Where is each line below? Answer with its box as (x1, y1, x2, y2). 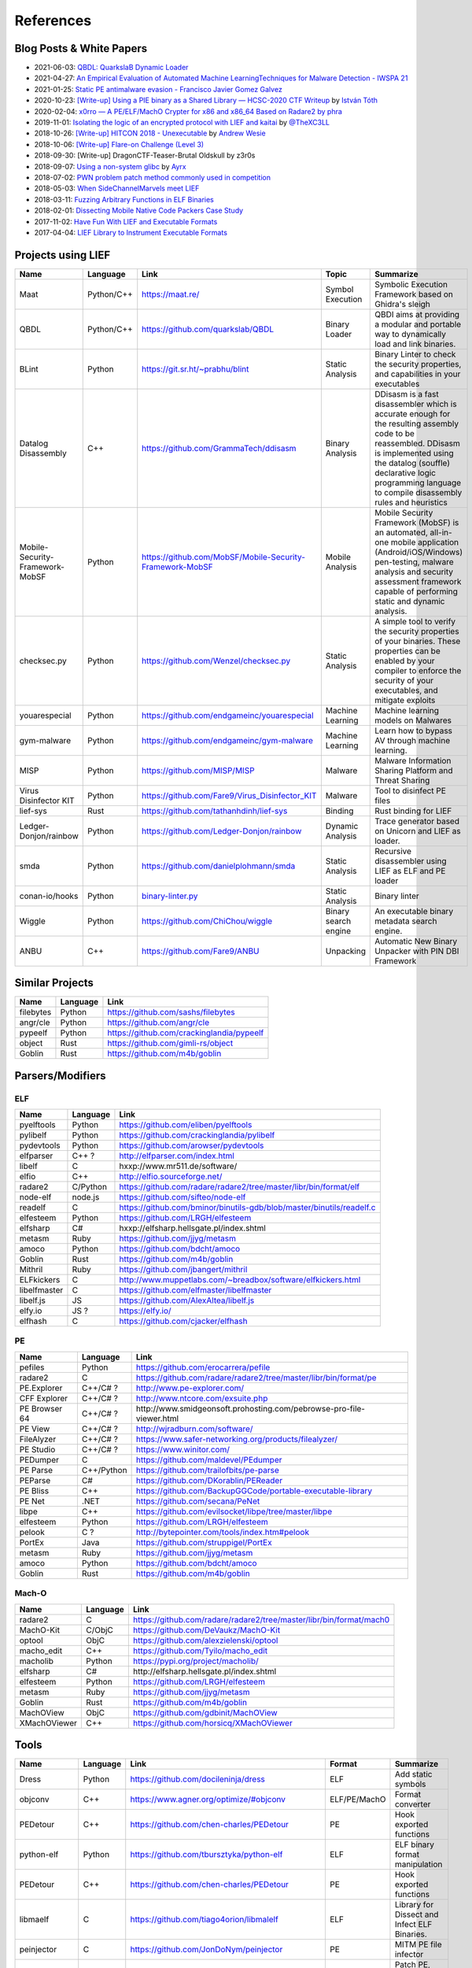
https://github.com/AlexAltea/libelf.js (119, 1295, 255, 1306)
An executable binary (374, 905, 454, 916)
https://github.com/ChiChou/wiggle (142, 916, 273, 927)
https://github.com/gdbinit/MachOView (132, 1707, 278, 1718)
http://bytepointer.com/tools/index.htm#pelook (135, 1526, 310, 1537)
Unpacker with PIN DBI (374, 945, 459, 956)
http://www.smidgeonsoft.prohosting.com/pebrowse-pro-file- (135, 1403, 366, 1414)
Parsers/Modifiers (14, 1069, 106, 1082)
